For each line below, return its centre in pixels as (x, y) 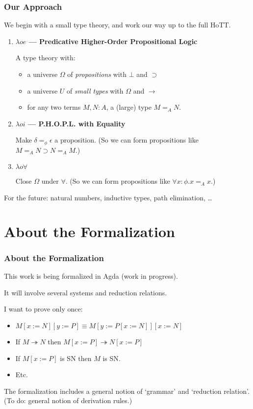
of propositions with (97, 74)
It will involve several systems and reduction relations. (86, 292)
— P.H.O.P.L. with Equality (76, 123)
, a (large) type (129, 107)
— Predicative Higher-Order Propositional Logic (113, 41)
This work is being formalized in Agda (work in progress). (91, 276)
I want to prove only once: (43, 309)
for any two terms (54, 107)
